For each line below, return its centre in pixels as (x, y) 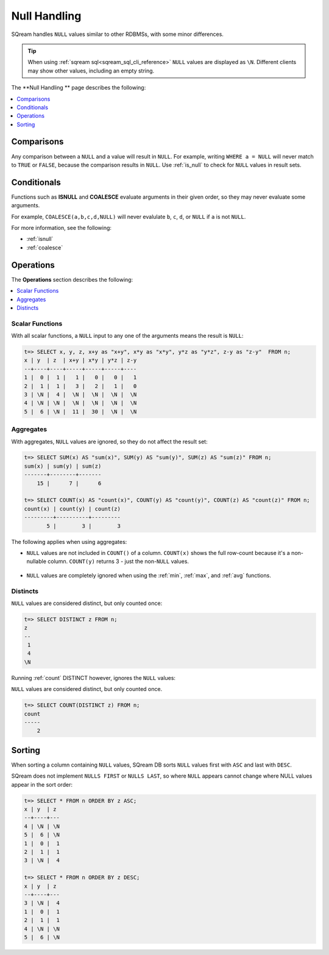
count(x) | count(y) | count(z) (73, 509)
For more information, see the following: (62, 228)
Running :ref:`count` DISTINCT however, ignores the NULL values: (94, 678)
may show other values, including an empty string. (91, 71)
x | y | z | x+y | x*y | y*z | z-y (80, 360)
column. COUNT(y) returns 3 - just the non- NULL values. (118, 562)
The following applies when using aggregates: (69, 542)
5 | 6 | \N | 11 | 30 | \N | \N (80, 411)
